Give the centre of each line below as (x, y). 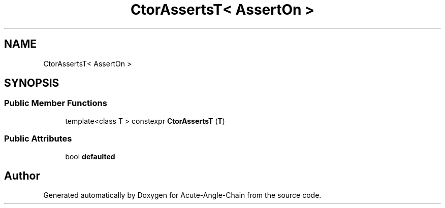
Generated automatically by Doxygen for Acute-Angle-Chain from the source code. (182, 195)
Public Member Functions (56, 103)
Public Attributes (38, 139)
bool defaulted (90, 156)
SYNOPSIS (32, 83)
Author (22, 176)
